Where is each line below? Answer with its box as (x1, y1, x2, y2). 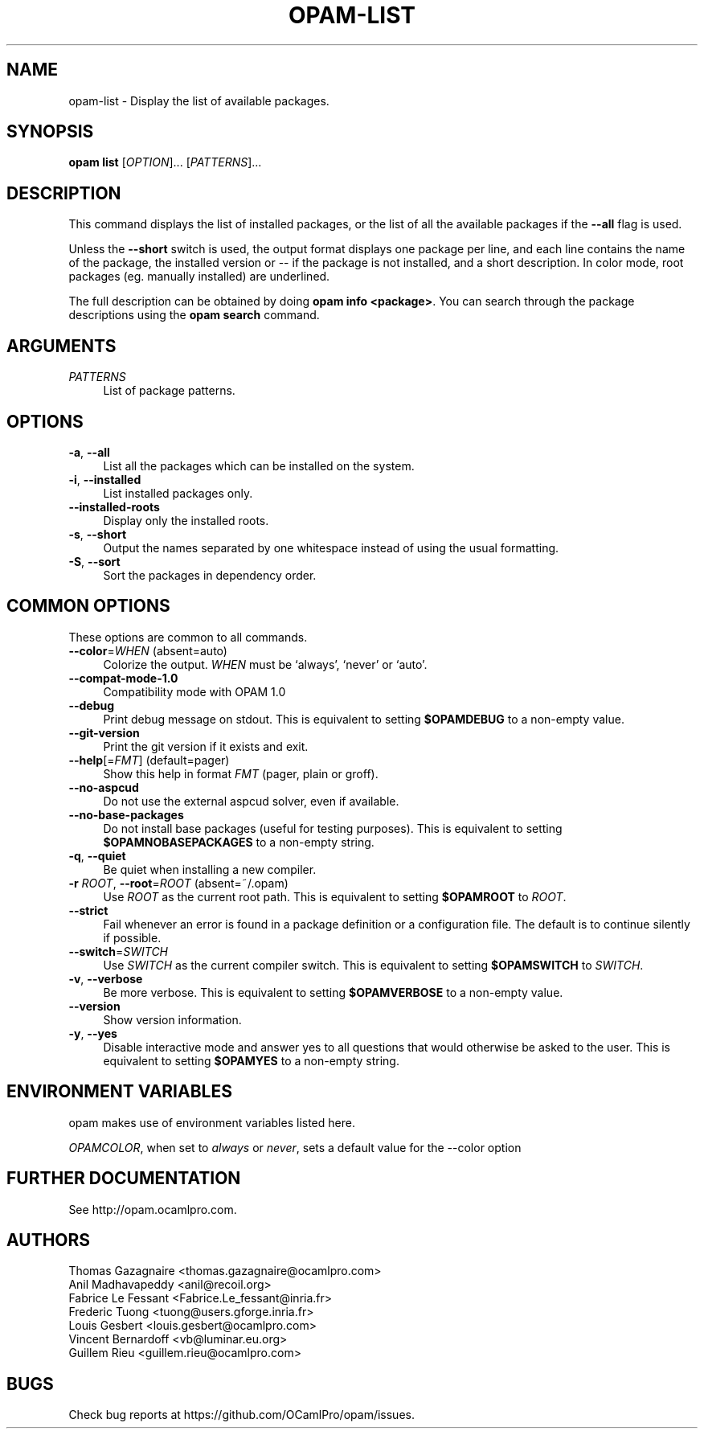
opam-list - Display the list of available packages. (68, 93, 329, 108)
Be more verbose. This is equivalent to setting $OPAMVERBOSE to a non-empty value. (103, 985, 563, 999)
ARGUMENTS (6, 335, 117, 356)
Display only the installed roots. (103, 513, 269, 527)
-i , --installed (68, 472, 141, 486)
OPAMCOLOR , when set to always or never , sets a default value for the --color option (68, 1140, 522, 1154)
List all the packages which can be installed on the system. (103, 458, 415, 473)
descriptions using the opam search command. (68, 308, 320, 322)
